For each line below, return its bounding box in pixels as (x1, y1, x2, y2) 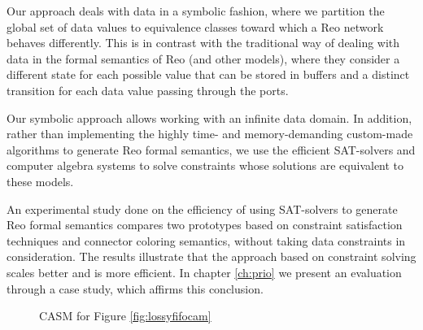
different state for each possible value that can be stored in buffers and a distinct (7, 66, 410, 83)
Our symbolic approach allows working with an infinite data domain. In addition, (7, 109, 412, 126)
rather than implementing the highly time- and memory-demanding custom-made (7, 125, 413, 142)
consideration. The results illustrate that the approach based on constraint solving (7, 248, 416, 265)
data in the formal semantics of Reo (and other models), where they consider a (7, 50, 400, 67)
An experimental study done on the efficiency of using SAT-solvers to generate (7, 200, 398, 217)
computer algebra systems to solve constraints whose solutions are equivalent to (7, 157, 404, 174)
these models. (7, 172, 74, 189)
